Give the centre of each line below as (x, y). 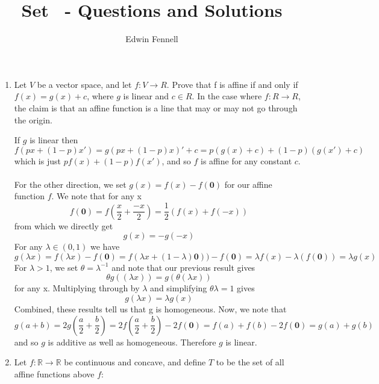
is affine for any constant (246, 160)
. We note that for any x (96, 196)
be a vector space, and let (84, 84)
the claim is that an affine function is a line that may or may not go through (156, 107)
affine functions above (54, 373)
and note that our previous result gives (183, 267)
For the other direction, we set (70, 184)
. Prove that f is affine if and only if (232, 84)
